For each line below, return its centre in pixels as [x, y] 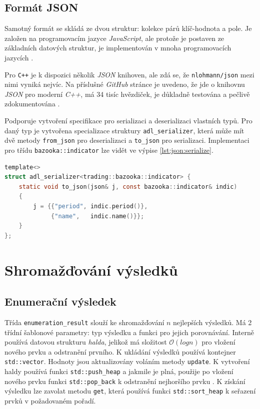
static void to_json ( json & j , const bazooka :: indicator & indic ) [128, 187]
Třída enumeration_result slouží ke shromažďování [84, 322]
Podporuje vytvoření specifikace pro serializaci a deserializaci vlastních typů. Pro [128, 121]
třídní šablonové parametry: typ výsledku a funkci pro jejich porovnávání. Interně [129, 332]
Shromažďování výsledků [91, 269]
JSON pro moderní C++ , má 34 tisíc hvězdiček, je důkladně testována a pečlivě [127, 94]
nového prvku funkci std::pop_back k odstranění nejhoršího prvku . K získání [125, 381]
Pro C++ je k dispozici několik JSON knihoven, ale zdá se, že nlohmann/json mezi [129, 74]
